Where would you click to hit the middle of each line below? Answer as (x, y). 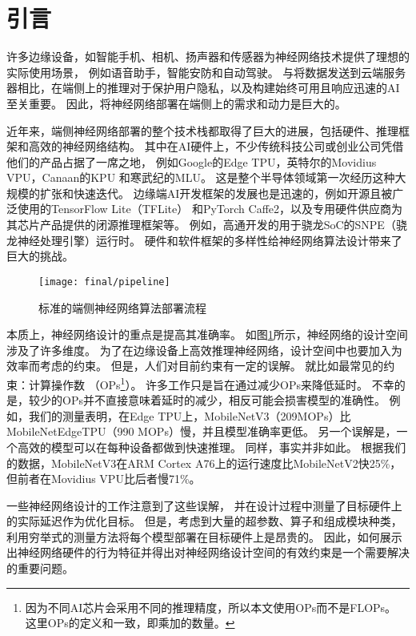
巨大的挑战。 (40, 256)
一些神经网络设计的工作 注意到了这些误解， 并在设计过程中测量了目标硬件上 (204, 505)
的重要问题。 (40, 568)
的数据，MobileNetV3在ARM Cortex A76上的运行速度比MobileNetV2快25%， (204, 463)
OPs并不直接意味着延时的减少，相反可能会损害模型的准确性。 (224, 400)
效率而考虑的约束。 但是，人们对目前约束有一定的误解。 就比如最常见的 (195, 366)
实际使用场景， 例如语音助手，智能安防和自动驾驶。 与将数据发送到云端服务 (206, 72)
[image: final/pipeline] (104, 282)
